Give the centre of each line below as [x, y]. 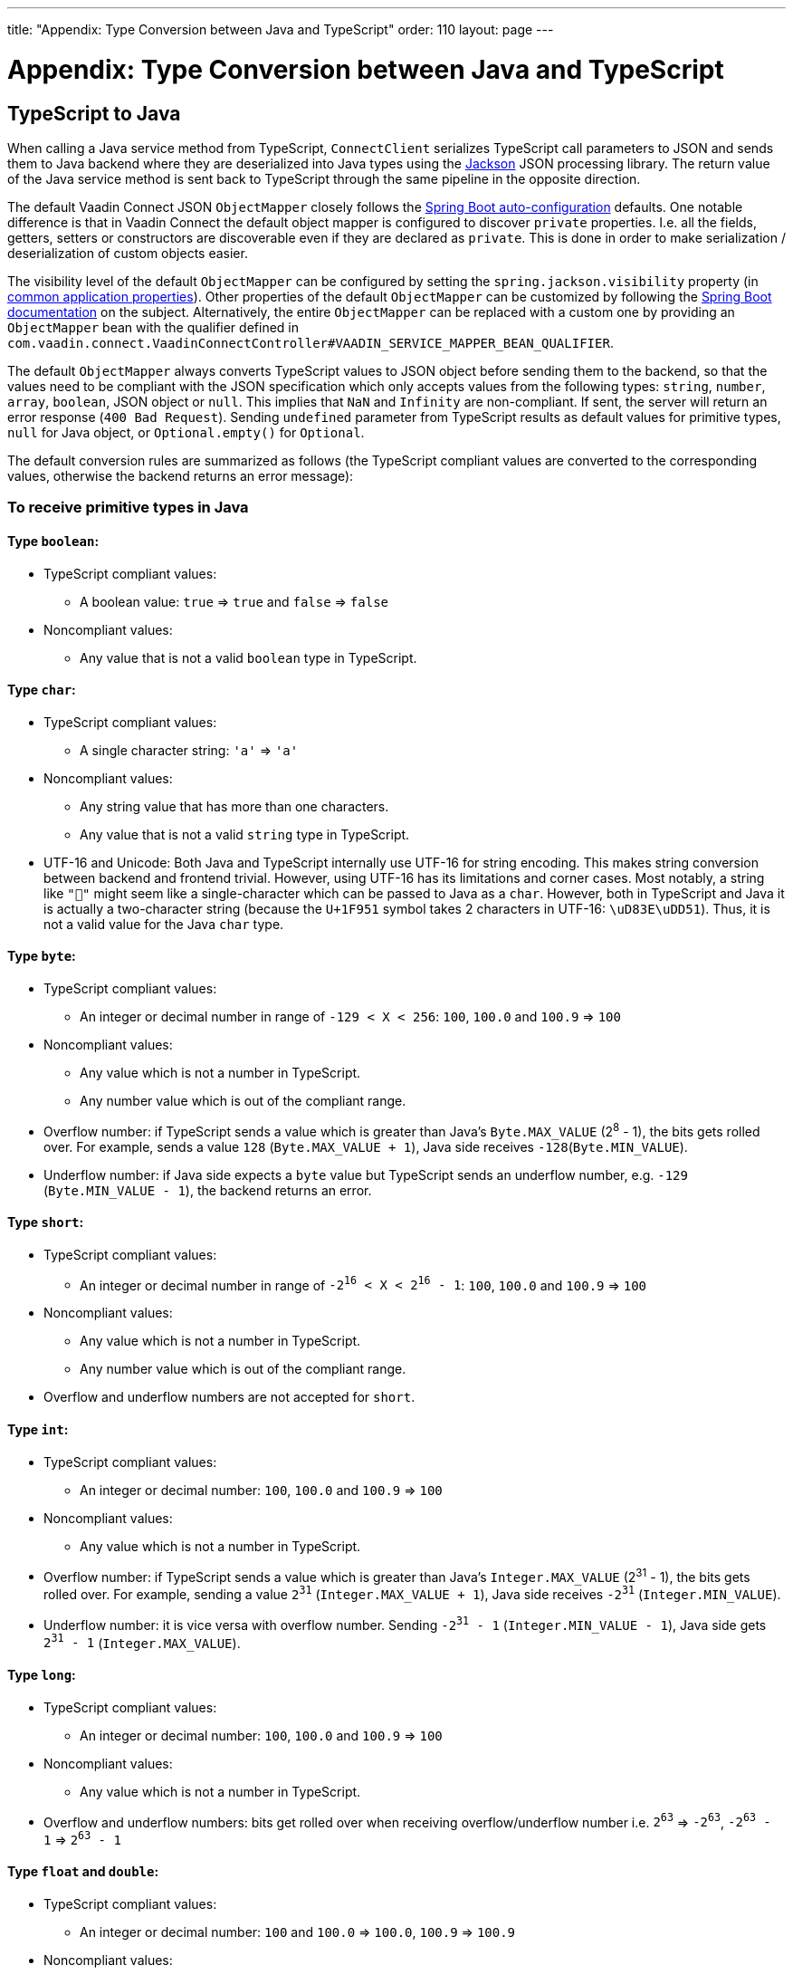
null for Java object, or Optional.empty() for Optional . [186, 432]
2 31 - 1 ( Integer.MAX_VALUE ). [142, 1641]
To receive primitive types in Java [128, 508]
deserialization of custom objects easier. [128, 253]
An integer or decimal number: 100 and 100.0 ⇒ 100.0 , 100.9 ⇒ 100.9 [298, 1932]
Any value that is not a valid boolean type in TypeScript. [248, 657]
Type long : [42, 1674]
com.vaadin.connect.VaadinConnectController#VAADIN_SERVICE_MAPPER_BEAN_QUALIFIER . [311, 342]
